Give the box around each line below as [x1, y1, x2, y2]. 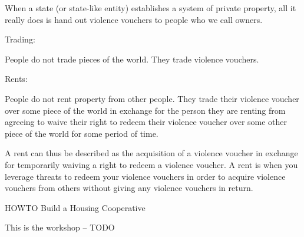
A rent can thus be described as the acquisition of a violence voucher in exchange [5, 147, 298, 159]
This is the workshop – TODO [5, 221, 115, 233]
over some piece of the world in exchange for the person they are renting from [5, 104, 286, 116]
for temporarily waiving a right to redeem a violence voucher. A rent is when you [5, 158, 298, 170]
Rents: [5, 73, 28, 85]
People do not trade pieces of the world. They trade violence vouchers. [5, 52, 259, 65]
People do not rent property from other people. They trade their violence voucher [5, 92, 299, 104]
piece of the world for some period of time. [5, 127, 158, 139]
